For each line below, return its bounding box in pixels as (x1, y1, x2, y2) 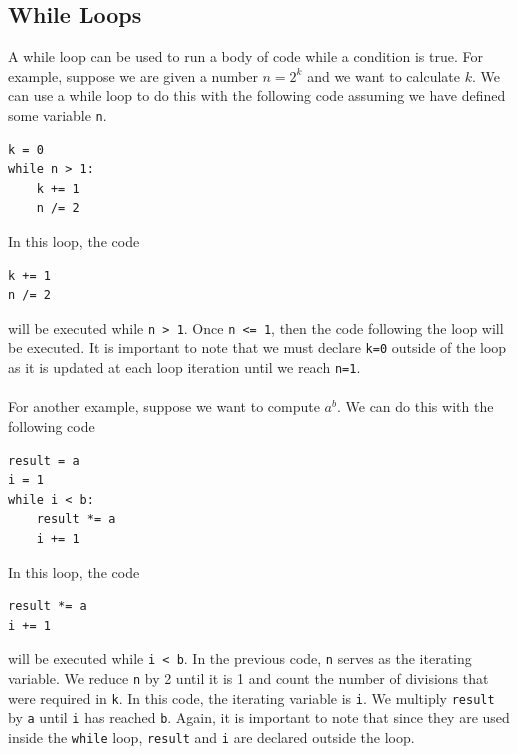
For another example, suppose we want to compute (8, 396, 320, 417)
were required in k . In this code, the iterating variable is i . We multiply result (8, 687, 495, 708)
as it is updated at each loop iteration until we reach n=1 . (8, 357, 361, 378)
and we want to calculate (307, 65, 460, 86)
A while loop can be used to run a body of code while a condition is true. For (8, 46, 483, 67)
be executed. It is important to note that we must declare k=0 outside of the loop (8, 337, 507, 358)
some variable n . (8, 104, 107, 125)
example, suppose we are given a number (8, 65, 258, 86)
